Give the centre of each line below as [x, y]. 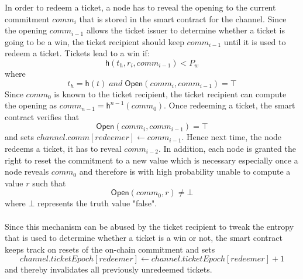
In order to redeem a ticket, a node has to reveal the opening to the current [140, 7]
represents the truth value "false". [97, 203]
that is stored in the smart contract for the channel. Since [183, 18]
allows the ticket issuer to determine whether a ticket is [185, 30]
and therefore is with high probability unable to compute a [185, 171]
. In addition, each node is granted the [227, 148]
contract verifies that [42, 116]
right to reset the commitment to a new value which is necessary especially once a [151, 160]
